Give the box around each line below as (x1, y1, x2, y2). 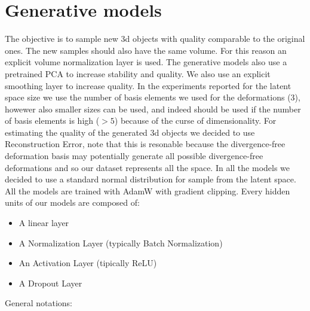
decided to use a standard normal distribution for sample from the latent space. (5, 173, 296, 185)
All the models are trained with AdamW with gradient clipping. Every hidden (5, 184, 290, 197)
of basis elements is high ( (5, 114, 100, 127)
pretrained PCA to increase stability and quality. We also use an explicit (5, 67, 271, 80)
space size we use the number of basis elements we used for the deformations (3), (5, 91, 300, 103)
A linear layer (19, 217, 69, 229)
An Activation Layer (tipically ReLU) (19, 257, 157, 269)
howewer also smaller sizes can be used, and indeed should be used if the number (5, 102, 301, 115)
